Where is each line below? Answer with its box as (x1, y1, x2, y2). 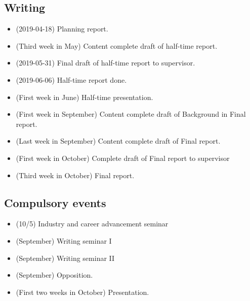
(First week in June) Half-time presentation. (16, 91, 153, 102)
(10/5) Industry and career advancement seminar (16, 218, 169, 229)
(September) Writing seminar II (16, 252, 115, 263)
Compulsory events (4, 194, 106, 210)
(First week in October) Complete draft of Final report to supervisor (16, 152, 230, 163)
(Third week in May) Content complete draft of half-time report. (16, 40, 218, 51)
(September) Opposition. (16, 270, 93, 280)
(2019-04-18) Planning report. (16, 23, 108, 34)
